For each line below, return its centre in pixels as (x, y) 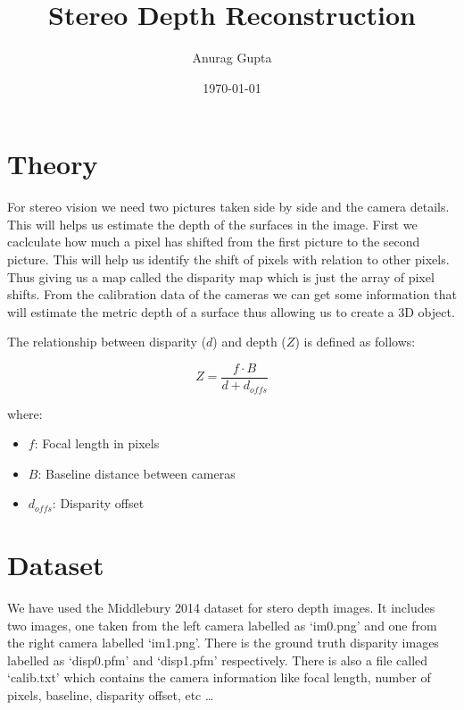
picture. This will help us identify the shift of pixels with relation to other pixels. (228, 259)
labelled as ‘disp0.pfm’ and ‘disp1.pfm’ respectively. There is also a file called (218, 660)
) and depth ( (249, 342)
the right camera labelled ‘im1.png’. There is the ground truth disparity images (223, 643)
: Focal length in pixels (97, 443)
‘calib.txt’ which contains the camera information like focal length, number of (219, 677)
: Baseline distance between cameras (137, 473)
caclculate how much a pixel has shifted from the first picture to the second (214, 242)
